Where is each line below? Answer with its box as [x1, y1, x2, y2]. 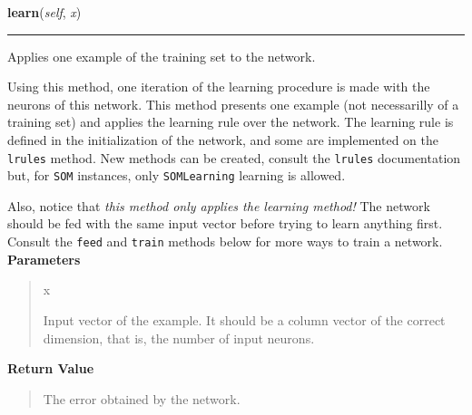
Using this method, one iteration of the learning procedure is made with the [7, 77, 430, 96]
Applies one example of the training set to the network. [7, 46, 316, 65]
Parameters [7, 249, 81, 268]
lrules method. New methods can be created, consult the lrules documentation [7, 148, 461, 167]
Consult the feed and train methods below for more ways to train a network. [7, 232, 443, 251]
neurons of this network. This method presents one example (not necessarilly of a [7, 94, 459, 113]
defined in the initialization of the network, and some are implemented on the [7, 130, 438, 149]
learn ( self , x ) [7, 3, 82, 21]
